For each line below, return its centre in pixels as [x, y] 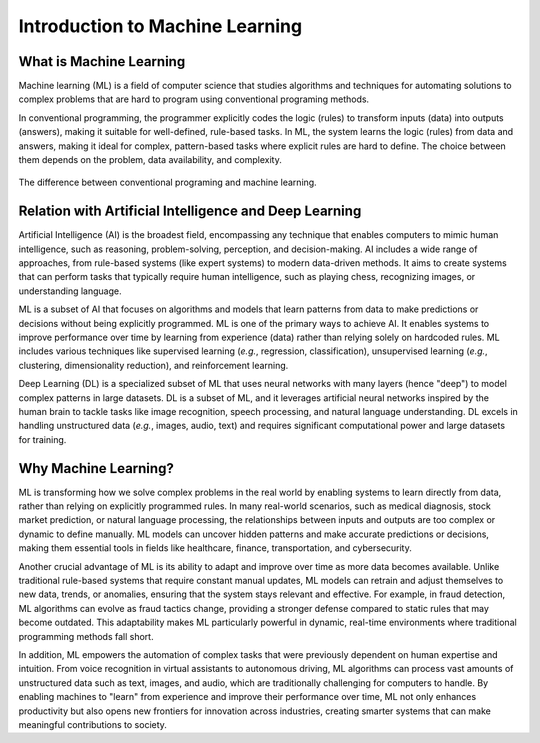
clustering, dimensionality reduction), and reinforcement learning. [153, 365]
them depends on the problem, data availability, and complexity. [150, 160]
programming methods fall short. [86, 636]
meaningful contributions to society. [92, 724]
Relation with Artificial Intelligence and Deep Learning [190, 211]
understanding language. [70, 291]
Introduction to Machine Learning [160, 26]
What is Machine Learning [102, 61]
